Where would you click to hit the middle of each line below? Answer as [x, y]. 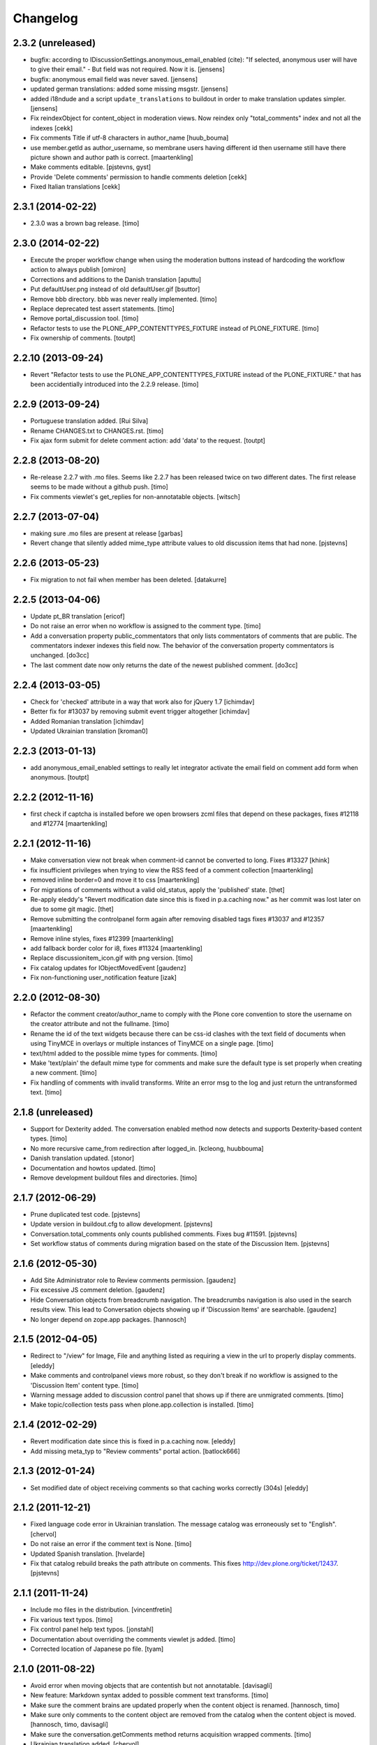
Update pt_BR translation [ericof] [77, 616]
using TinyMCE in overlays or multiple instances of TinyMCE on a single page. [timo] [152, 1044]
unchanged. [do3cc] [60, 655]
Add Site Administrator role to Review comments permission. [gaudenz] [133, 1280]
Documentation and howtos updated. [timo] [93, 1168]
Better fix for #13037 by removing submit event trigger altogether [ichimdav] [140, 711]
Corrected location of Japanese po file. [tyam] [97, 1649]
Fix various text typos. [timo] [72, 1619]
